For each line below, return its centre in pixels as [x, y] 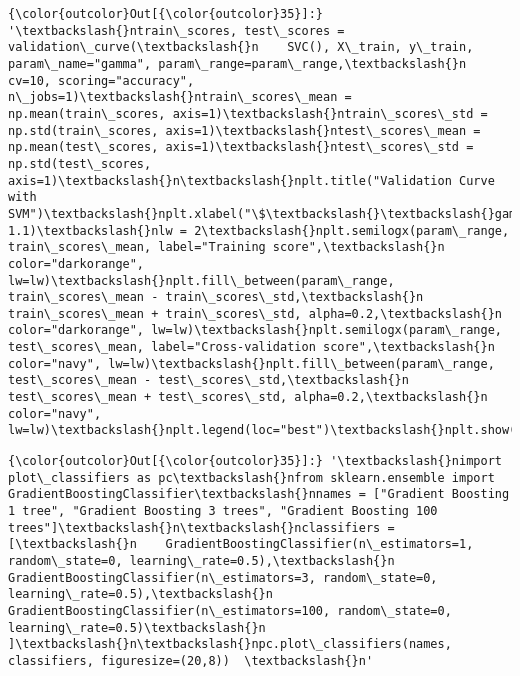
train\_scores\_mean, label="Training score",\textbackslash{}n [226, 247]
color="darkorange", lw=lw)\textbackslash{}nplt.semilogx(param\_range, [255, 330]
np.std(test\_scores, [80, 163]
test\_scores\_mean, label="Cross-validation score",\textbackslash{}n [251, 347]
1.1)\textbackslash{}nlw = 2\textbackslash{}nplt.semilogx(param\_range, [259, 230]
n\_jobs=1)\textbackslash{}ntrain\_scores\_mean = [180, 97]
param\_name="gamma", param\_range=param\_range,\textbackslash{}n [237, 63]
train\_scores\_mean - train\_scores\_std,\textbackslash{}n [216, 297]
